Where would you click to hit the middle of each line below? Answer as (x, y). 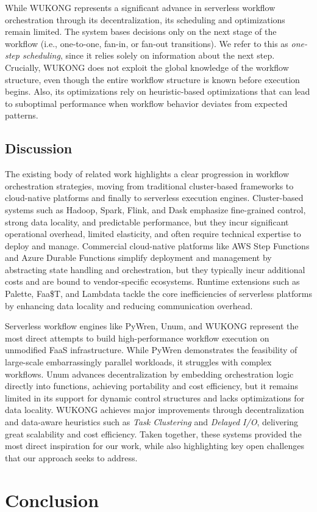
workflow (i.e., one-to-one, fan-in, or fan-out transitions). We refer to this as (147, 43)
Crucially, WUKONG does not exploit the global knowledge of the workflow (147, 67)
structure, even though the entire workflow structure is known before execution (152, 79)
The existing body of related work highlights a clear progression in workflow (147, 174)
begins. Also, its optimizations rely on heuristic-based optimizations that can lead (158, 91)
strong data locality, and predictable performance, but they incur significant (147, 221)
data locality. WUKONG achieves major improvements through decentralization (155, 410)
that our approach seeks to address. (71, 457)
